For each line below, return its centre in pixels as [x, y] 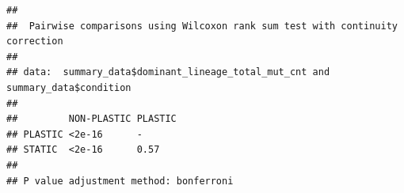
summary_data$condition [69, 87]
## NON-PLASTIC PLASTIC [91, 119]
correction [35, 42]
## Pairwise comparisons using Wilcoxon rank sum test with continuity [202, 26]
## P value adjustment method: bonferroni [120, 181]
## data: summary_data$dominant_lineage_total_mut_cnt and [168, 72]
